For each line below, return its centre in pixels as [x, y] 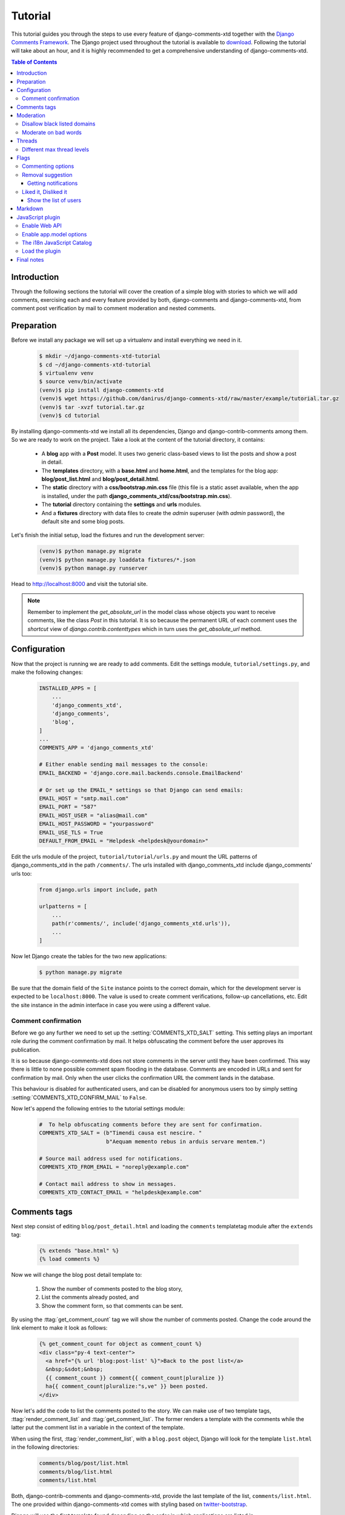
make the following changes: [47, 672]
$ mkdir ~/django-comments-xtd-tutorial [100, 356]
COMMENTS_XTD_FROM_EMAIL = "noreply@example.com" [114, 1167]
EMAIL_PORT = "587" [68, 807]
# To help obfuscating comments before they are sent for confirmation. [151, 1124]
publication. [26, 1050]
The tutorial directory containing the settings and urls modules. [122, 504]
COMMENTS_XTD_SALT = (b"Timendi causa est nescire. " [120, 1133]
